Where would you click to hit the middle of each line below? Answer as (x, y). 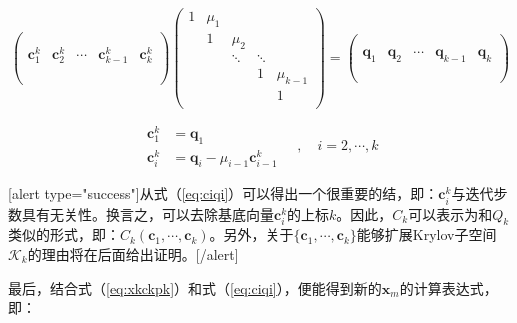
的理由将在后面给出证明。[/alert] (133, 254)
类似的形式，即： (64, 234)
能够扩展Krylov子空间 (426, 234)
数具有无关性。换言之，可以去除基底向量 (141, 213)
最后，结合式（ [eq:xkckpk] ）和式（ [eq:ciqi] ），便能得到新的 (195, 287)
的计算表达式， (448, 287)
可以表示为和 (450, 213)
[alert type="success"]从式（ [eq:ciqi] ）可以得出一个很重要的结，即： (223, 193)
